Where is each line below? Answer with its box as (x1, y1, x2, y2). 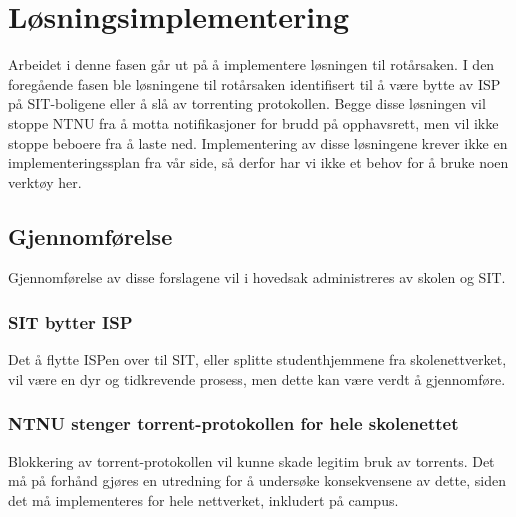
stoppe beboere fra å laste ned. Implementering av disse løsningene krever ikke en (8, 132, 508, 153)
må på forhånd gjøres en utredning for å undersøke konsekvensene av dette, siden (8, 470, 506, 491)
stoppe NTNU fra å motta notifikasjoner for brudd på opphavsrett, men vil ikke (8, 112, 499, 133)
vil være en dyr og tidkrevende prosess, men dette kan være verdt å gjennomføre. (8, 368, 506, 389)
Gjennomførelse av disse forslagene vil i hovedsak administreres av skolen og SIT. (8, 267, 506, 288)
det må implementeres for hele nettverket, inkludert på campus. (8, 489, 399, 510)
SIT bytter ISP (8, 310, 133, 334)
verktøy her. (8, 171, 82, 192)
